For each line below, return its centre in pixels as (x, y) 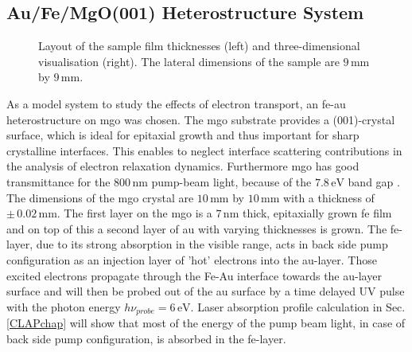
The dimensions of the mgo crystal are (100, 197)
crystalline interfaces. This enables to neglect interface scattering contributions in (204, 150)
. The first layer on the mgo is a (134, 213)
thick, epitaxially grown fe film (317, 213)
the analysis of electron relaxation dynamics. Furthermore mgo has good (183, 166)
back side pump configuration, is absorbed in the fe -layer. (146, 338)
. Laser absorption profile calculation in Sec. (298, 306)
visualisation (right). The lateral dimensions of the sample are (189, 61)
